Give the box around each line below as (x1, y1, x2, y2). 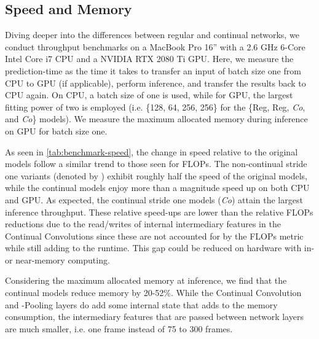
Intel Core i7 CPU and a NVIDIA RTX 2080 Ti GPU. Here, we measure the (5, 52, 294, 65)
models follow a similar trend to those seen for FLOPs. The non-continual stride (5, 157, 307, 170)
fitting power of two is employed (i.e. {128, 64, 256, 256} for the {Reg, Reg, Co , (5, 100, 305, 113)
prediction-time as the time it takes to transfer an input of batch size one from (5, 64, 301, 77)
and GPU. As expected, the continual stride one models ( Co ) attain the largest (5, 193, 303, 206)
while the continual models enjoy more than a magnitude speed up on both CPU (5, 181, 310, 194)
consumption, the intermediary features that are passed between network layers (5, 310, 304, 323)
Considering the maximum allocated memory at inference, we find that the (5, 274, 287, 287)
